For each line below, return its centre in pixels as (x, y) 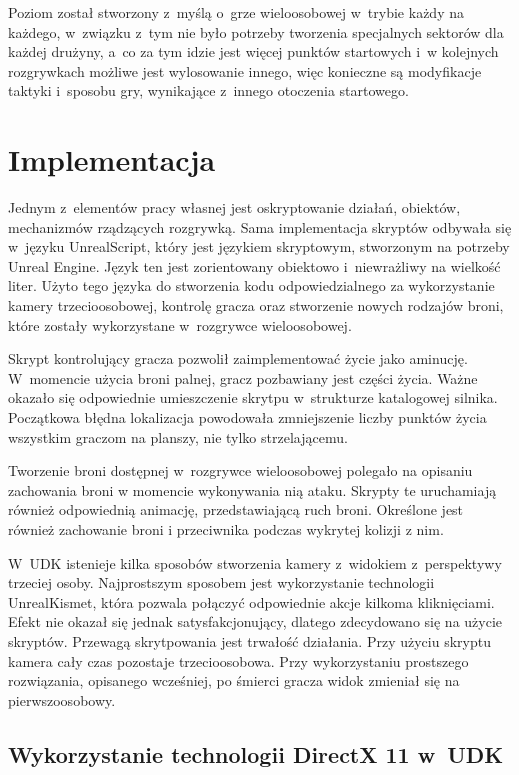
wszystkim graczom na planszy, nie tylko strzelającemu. (178, 436)
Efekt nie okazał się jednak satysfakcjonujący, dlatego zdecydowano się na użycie (255, 621)
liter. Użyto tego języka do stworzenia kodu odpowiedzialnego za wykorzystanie (251, 285)
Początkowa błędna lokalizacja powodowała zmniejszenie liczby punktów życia (247, 417)
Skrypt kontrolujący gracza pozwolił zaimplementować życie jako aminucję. (238, 358)
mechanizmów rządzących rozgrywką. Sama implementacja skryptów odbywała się (260, 226)
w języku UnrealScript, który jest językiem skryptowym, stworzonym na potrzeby (259, 246)
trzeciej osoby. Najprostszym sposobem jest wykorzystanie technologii (221, 582)
